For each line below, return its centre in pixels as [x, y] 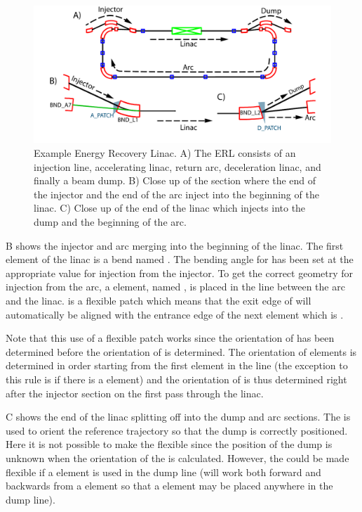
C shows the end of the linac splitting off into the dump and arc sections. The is [178, 417]
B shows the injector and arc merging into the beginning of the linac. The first [175, 245]
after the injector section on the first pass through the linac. [135, 393]
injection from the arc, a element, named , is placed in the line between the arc [175, 287]
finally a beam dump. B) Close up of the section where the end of [175, 180]
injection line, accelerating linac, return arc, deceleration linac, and [177, 166]
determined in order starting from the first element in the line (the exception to [177, 365]
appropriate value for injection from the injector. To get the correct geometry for [180, 273]
